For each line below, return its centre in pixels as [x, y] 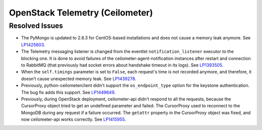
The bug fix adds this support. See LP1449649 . [68, 92]
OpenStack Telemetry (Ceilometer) [81, 13]
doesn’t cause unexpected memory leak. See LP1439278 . [79, 79]
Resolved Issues [36, 26]
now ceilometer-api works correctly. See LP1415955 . [74, 119]
